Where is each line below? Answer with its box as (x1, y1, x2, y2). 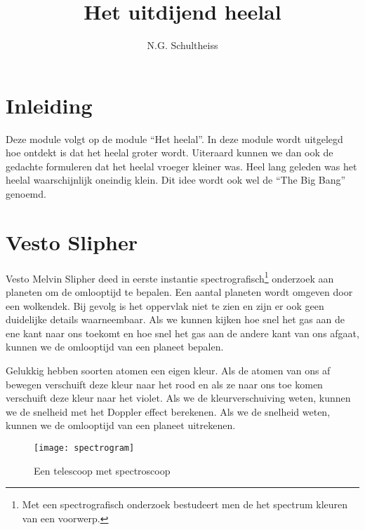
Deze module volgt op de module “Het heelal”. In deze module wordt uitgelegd (6, 131, 343, 146)
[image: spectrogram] (34, 442, 135, 453)
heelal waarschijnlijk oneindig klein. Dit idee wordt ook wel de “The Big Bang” (6, 172, 346, 187)
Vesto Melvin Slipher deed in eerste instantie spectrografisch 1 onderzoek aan (6, 269, 334, 285)
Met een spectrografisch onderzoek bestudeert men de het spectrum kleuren (22, 497, 348, 512)
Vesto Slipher (6, 227, 138, 256)
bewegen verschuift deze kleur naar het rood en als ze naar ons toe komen (6, 376, 323, 391)
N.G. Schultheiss (147, 38, 218, 53)
